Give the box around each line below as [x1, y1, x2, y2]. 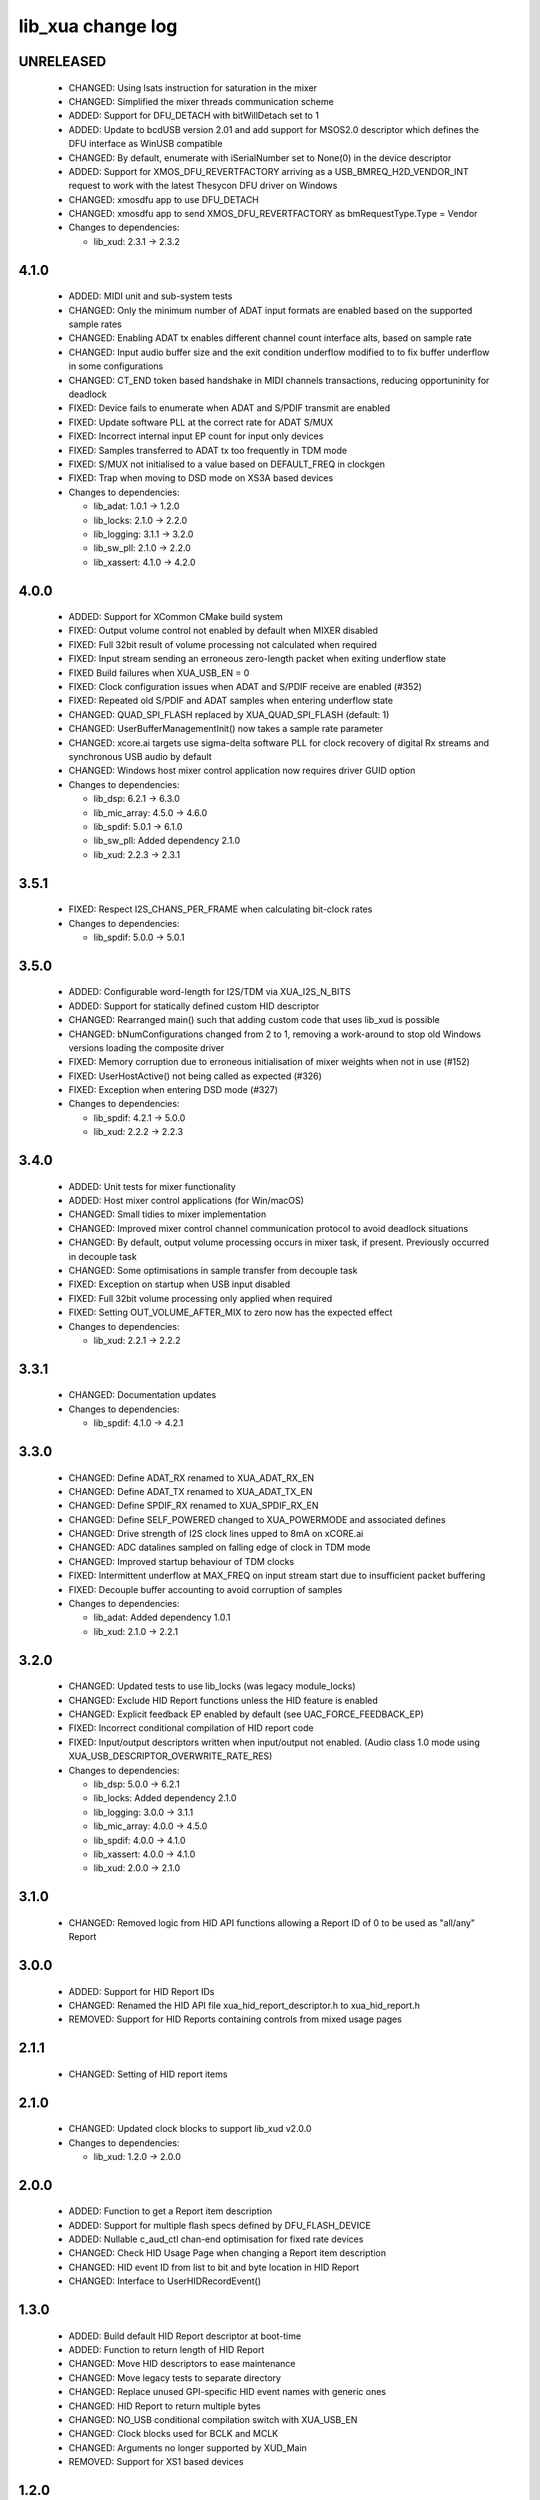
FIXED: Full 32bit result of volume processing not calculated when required [68, 638, 377, 650]
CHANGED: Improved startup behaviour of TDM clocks [68, 1555, 295, 1567]
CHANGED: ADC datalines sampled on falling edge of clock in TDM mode [68, 1541, 371, 1554]
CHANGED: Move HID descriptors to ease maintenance [68, 2358, 296, 2370]
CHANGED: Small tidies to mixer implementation [68, 1208, 267, 1220]
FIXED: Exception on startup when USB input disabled [68, 1278, 291, 1290]
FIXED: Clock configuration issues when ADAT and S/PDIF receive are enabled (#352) [68, 681, 422, 693]
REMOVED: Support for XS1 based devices [68, 2456, 244, 2468]
